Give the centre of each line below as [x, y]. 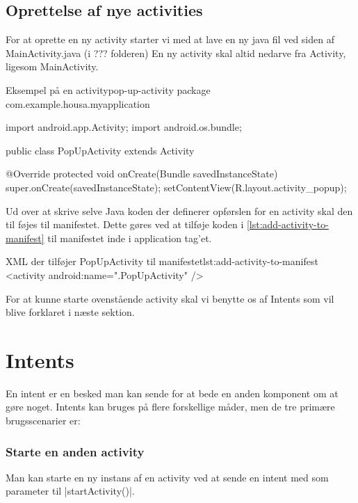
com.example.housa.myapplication [78, 103]
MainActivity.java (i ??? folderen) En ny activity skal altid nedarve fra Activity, [176, 53]
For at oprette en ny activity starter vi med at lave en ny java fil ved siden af [170, 39]
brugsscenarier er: [43, 421]
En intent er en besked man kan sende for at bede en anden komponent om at [172, 393]
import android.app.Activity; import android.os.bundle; [124, 127]
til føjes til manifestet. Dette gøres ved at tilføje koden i [125, 224]
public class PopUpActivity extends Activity [100, 150]
